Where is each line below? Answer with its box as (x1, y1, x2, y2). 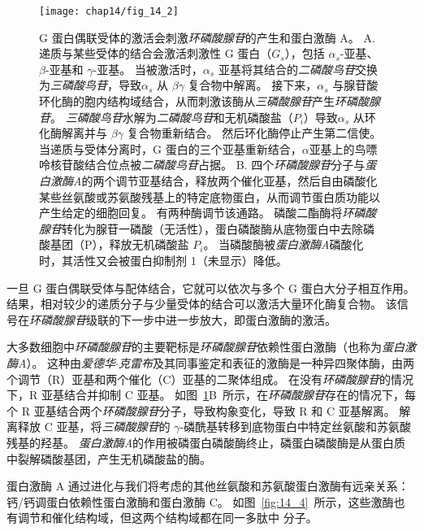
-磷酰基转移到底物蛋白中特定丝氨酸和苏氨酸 (180, 418, 412, 435)
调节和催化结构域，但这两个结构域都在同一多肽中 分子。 (17, 509, 318, 526)
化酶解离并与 (39, 124, 107, 141)
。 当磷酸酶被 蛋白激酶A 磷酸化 (203, 236, 364, 253)
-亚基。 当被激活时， (93, 60, 203, 77)
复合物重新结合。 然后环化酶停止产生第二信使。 (127, 124, 382, 141)
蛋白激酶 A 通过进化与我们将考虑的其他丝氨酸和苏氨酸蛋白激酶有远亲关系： (6, 477, 409, 494)
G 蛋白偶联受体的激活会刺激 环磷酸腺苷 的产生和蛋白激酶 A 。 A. (39, 28, 375, 46)
